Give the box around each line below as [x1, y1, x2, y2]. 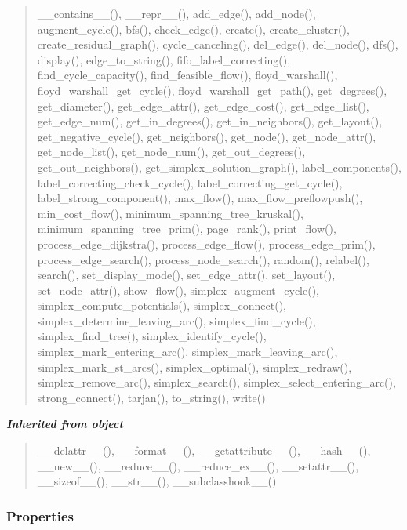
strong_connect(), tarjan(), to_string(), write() [37, 389, 266, 405]
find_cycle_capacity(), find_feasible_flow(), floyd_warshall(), [37, 67, 338, 83]
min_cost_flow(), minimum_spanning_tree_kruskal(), [37, 205, 303, 221]
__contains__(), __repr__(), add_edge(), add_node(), [37, 5, 316, 21]
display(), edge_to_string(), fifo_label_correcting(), [37, 51, 291, 67]
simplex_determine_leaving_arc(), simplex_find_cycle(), [37, 312, 316, 329]
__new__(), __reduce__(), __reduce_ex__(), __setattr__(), [37, 457, 359, 474]
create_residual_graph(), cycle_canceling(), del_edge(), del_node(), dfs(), [37, 36, 398, 53]
